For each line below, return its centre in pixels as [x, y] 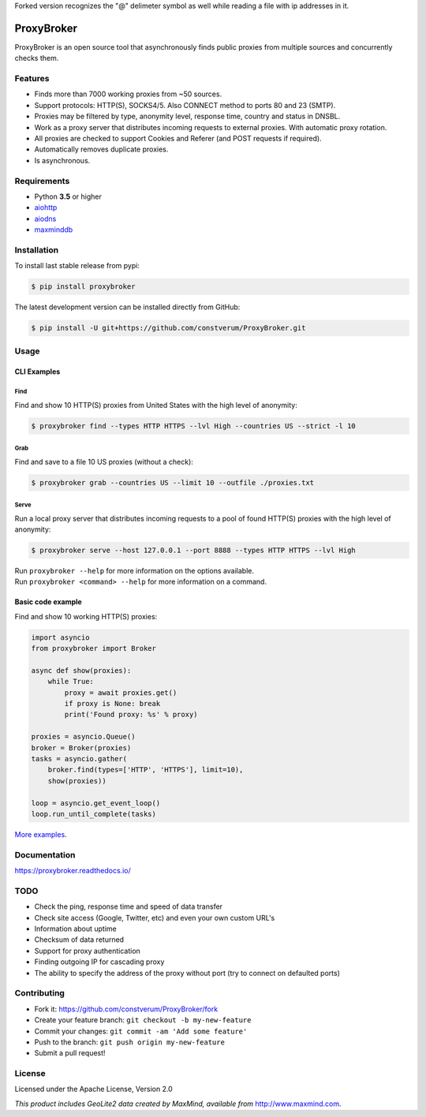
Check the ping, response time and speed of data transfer [129, 906]
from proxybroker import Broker [94, 648]
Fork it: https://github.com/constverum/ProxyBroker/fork [126, 1009]
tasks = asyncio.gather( [79, 759]
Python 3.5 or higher [68, 196]
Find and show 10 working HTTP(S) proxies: [86, 616]
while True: [71, 682]
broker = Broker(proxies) [81, 748]
